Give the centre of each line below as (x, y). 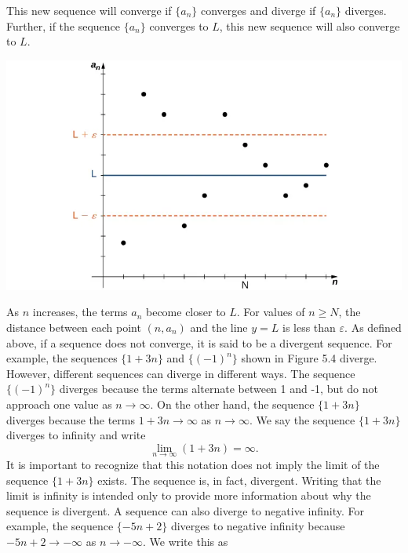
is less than (309, 327)
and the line (219, 327)
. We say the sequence (302, 419)
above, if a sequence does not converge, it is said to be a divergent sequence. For (199, 342)
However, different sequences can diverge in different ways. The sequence (181, 373)
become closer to (186, 312)
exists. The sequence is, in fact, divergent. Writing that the (239, 480)
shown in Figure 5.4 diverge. (309, 358)
